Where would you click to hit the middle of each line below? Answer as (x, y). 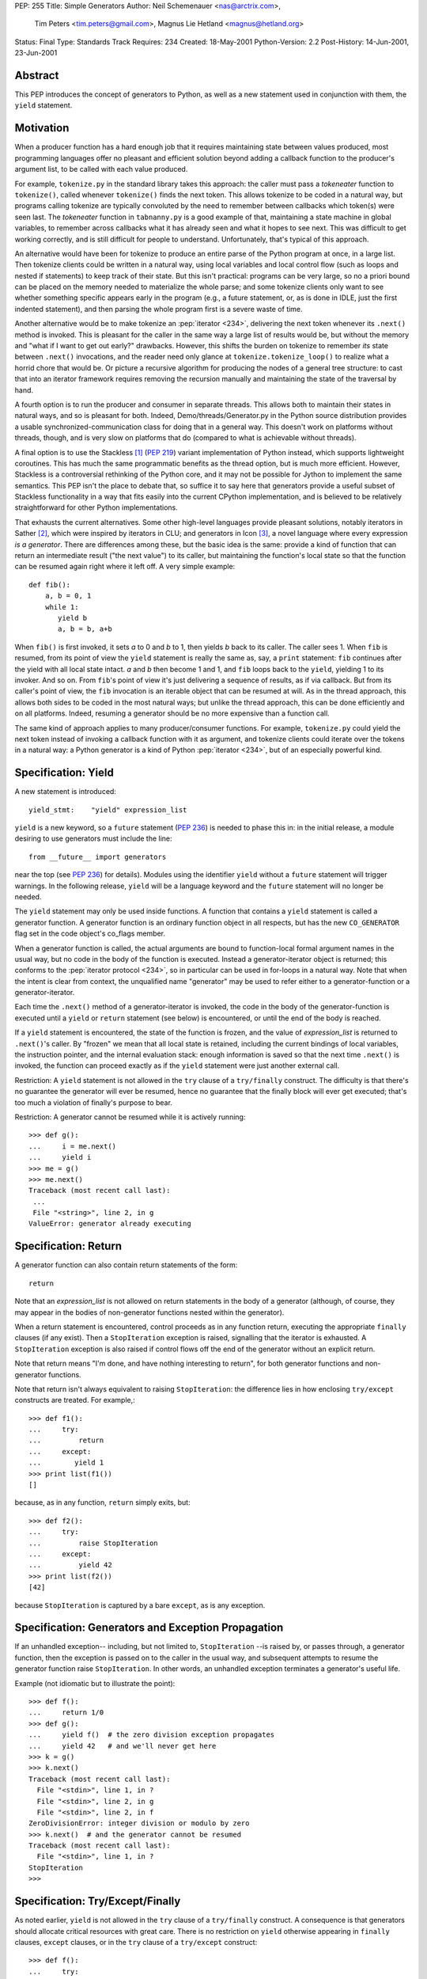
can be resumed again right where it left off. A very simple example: (125, 567)
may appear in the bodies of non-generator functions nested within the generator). (149, 1312)
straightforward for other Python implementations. (96, 507)
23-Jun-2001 (36, 53)
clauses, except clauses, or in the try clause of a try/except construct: (136, 1942)
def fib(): (50, 585)
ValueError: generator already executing (110, 1224)
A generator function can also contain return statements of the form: (126, 1265)
